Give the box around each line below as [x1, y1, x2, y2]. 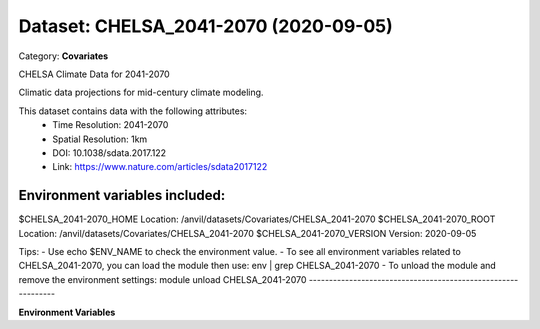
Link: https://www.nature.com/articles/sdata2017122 [52, 161, 268, 173]
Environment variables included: [18, 187, 226, 204]
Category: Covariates [18, 50, 109, 62]
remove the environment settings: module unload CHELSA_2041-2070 [18, 273, 307, 285]
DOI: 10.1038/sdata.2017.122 [52, 146, 167, 159]
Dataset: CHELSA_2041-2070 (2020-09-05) [18, 15, 394, 37]
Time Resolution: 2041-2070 [52, 119, 169, 131]
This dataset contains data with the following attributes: [18, 105, 248, 117]
